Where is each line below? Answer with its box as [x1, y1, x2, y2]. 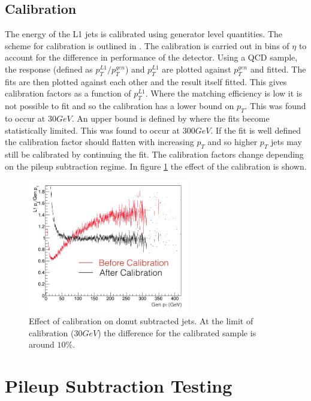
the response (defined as [5, 62, 93, 75]
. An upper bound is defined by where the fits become [71, 111, 270, 124]
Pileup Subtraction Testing [5, 373, 233, 398]
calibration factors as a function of [5, 87, 131, 100]
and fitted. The [250, 62, 306, 75]
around [29, 338, 55, 351]
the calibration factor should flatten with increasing [5, 135, 194, 148]
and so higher [207, 135, 258, 148]
